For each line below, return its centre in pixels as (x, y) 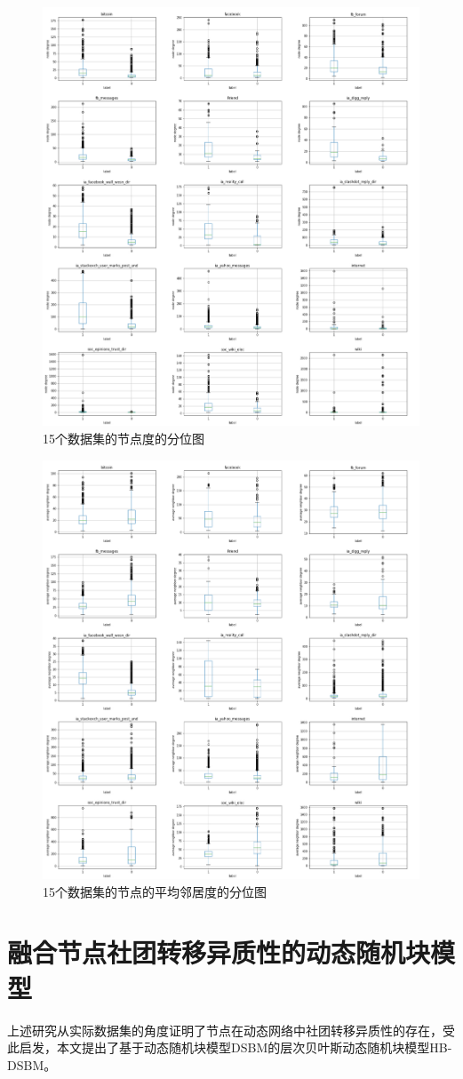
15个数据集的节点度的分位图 (124, 438)
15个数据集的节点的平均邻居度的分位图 (155, 891)
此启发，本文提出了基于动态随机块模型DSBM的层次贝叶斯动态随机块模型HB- (230, 1047)
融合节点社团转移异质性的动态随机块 (219, 952)
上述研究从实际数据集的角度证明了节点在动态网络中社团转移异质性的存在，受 (231, 1030)
